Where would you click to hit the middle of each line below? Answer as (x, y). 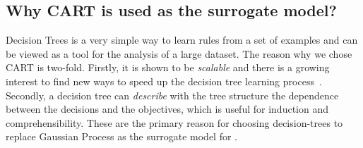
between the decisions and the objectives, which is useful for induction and (167, 109)
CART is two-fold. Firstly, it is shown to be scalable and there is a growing (168, 67)
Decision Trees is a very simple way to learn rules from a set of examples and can (182, 40)
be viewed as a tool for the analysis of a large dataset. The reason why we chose (179, 53)
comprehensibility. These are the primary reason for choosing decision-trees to (174, 122)
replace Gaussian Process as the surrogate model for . (121, 136)
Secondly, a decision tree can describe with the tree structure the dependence (172, 95)
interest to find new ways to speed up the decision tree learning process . (164, 81)
